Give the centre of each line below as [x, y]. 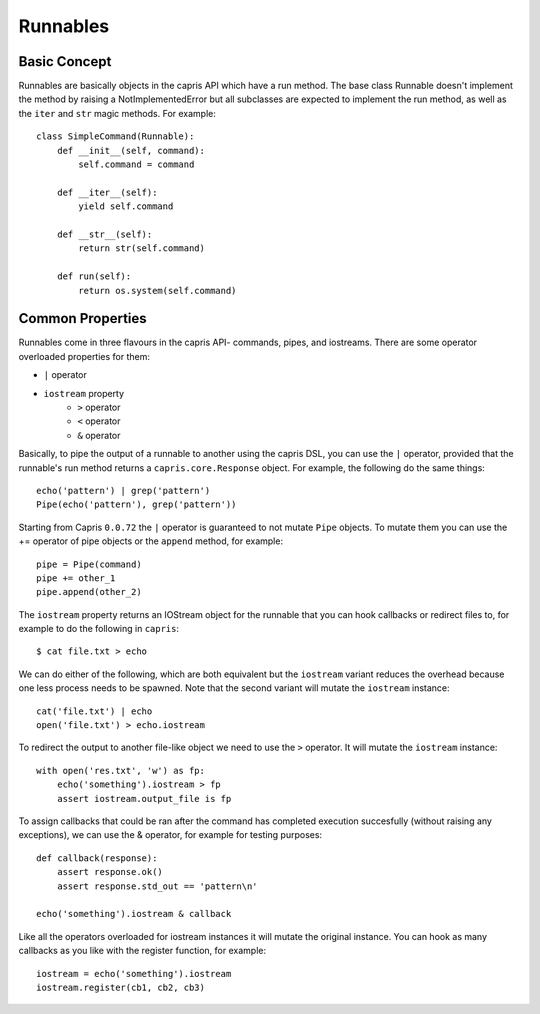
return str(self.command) [141, 248]
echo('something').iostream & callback [134, 914]
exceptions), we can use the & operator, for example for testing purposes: [170, 835]
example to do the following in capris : [99, 629]
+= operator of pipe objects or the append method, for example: [151, 541]
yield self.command [126, 206]
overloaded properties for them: [84, 356]
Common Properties [82, 318]
